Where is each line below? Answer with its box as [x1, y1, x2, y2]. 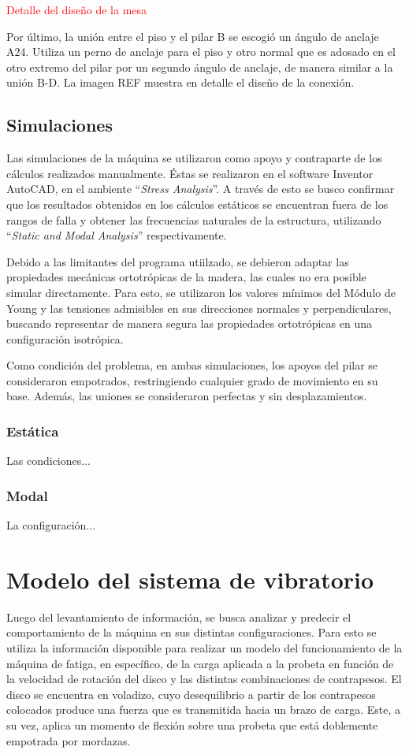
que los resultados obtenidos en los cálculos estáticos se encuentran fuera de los [6, 195, 389, 212]
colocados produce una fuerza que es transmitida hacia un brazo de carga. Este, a [6, 701, 401, 718]
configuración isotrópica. [6, 330, 124, 347]
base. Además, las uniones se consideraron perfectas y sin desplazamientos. [6, 388, 367, 404]
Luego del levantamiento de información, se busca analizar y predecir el [6, 608, 351, 625]
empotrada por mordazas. [6, 732, 131, 748]
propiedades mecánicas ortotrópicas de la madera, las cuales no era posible [6, 269, 366, 285]
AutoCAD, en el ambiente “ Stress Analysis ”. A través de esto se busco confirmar [6, 180, 395, 197]
